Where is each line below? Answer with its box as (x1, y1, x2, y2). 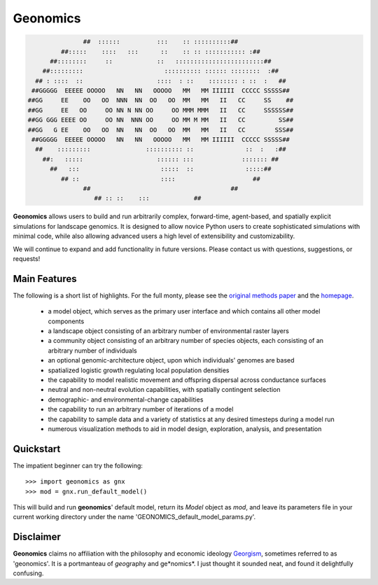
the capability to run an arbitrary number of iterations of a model (48, 405, 234, 414)
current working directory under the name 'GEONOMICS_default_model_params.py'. (13, 513, 256, 521)
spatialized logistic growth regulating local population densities (48, 366, 230, 374)
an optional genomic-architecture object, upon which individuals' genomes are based (48, 356, 295, 365)
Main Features (13, 273, 77, 285)
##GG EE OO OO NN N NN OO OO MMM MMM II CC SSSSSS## (27, 106, 294, 114)
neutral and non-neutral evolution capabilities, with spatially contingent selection (48, 386, 281, 394)
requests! (13, 254, 41, 262)
